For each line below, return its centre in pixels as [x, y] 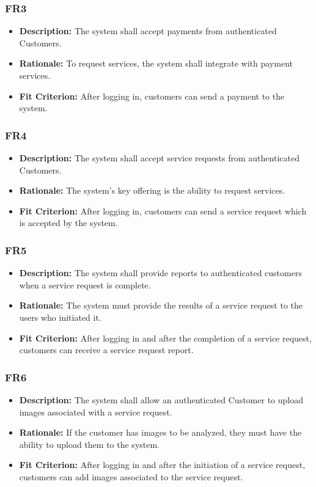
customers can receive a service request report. [106, 350]
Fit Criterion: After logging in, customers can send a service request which [163, 211]
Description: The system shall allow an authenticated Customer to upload [161, 399]
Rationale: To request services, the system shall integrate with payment [156, 63]
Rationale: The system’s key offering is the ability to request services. [152, 190]
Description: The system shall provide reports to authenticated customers [160, 273]
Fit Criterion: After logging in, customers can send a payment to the [152, 96]
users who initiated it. [60, 317]
